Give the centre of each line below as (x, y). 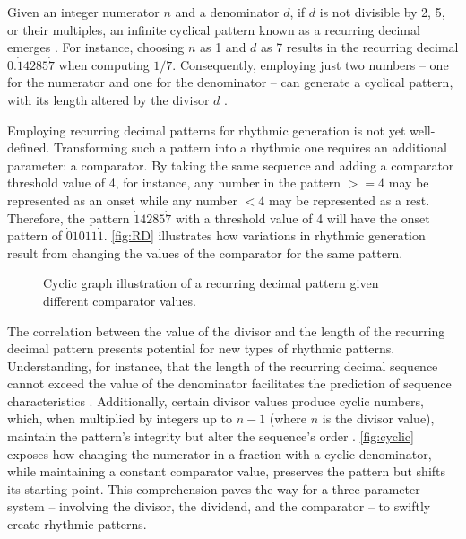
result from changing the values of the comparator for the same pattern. (205, 252)
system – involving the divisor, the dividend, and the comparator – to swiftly (219, 506)
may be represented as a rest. (349, 200)
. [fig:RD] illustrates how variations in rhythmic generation (264, 235)
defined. (29, 148)
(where (288, 418)
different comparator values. (120, 300)
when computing (104, 64)
